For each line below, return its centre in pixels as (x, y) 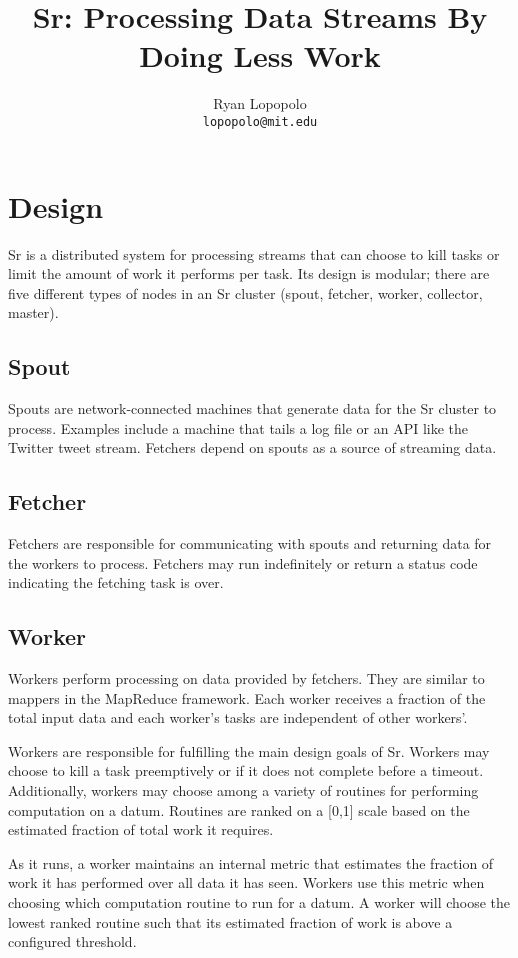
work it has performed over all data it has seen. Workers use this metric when (246, 882)
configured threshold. (72, 941)
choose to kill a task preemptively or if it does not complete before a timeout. (246, 770)
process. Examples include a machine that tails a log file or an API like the (238, 427)
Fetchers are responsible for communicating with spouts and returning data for (250, 543)
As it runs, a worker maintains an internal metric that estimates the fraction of (251, 862)
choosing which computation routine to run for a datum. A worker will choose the (259, 901)
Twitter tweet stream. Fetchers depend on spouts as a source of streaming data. (252, 447)
